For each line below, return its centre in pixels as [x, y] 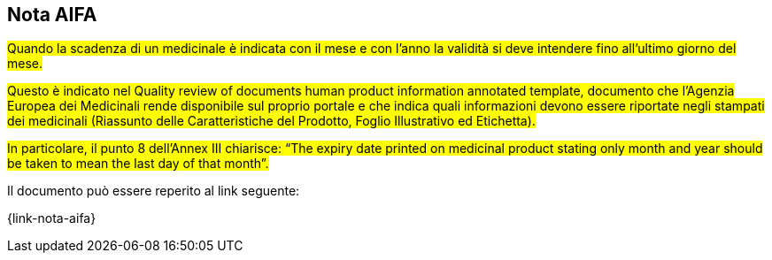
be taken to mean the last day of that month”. [138, 164]
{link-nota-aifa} [52, 218]
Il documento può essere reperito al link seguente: [154, 191]
